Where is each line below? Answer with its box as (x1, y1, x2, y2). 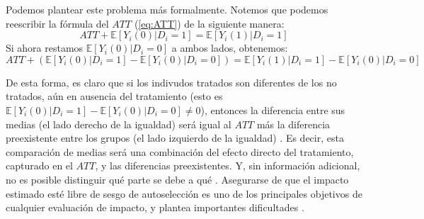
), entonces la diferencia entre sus (200, 102, 345, 117)
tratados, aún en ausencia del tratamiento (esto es (6, 89, 223, 103)
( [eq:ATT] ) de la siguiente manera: (134, 16, 285, 30)
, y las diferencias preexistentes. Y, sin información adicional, (95, 158, 360, 173)
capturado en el (6, 158, 73, 173)
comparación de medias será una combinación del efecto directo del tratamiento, (6, 144, 354, 159)
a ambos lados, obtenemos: (171, 40, 288, 55)
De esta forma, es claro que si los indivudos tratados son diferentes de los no (6, 74, 337, 89)
